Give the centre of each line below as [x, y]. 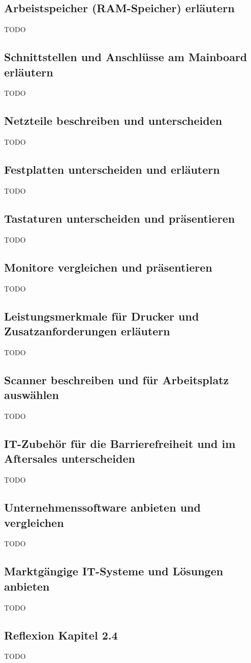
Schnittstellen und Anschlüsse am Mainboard [126, 57]
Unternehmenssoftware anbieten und [102, 507]
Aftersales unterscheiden [70, 458]
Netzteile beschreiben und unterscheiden [113, 121]
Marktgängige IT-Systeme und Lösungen [114, 571]
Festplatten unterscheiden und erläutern [112, 169]
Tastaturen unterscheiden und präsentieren [120, 218]
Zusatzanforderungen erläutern [87, 330]
